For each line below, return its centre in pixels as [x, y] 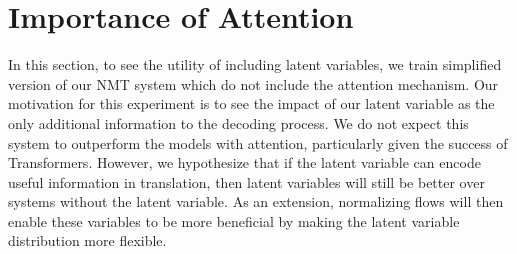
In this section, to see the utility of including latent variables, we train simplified [255, 64]
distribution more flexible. [87, 240]
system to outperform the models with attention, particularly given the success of [258, 142]
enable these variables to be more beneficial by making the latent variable [234, 220]
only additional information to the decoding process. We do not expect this [238, 122]
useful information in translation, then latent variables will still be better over [246, 181]
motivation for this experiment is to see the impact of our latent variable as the [251, 103]
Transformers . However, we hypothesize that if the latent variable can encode [244, 162]
